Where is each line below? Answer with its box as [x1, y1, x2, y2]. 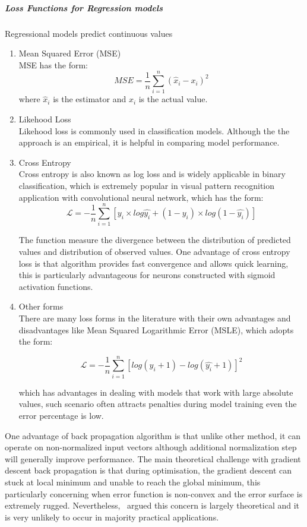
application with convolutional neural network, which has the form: [18, 191, 264, 203]
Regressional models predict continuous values [5, 27, 173, 39]
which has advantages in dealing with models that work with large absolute [18, 386, 293, 398]
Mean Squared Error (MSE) [18, 47, 121, 59]
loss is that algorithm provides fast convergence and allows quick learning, [18, 257, 289, 269]
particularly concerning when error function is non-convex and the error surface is [5, 487, 303, 500]
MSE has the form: [18, 58, 88, 71]
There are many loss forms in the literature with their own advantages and [18, 311, 291, 324]
